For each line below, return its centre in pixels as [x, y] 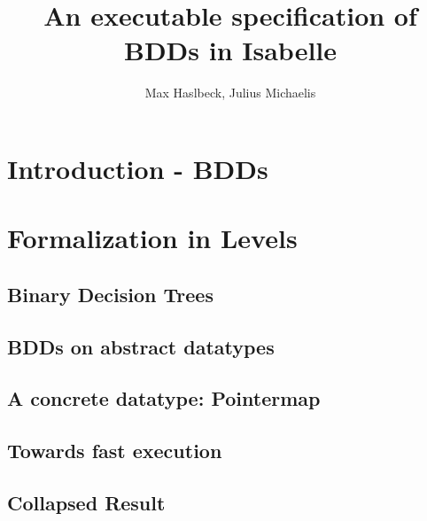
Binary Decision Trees [110, 294]
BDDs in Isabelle [230, 50]
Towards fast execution [115, 451]
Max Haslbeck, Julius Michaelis [230, 93]
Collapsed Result [86, 502]
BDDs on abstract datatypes [141, 346]
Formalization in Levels [152, 238]
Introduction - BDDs [138, 168]
